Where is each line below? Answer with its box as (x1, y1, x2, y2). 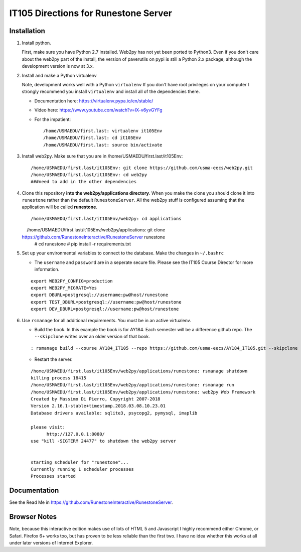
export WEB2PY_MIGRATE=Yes (31, 285, 97, 291)
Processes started (31, 473, 76, 479)
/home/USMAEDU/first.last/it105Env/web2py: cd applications (31, 216, 182, 221)
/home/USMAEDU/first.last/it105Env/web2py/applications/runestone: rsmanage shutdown (31, 368, 248, 374)
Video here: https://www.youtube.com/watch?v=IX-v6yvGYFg (34, 107, 163, 113)
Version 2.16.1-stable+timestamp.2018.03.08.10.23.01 (31, 403, 166, 409)
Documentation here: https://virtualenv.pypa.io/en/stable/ (34, 98, 154, 104)
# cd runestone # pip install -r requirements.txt (34, 241, 131, 247)
